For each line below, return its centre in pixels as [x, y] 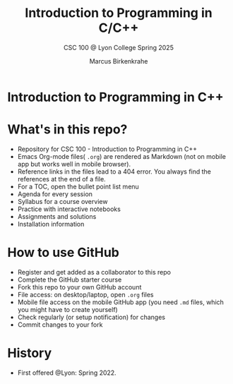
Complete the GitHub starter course [70, 280]
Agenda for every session [55, 194]
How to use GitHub [64, 253]
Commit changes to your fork [60, 324]
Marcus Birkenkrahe [119, 61]
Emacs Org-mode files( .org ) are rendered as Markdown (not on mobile [121, 156]
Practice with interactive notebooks [69, 209]
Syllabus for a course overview [62, 201]
